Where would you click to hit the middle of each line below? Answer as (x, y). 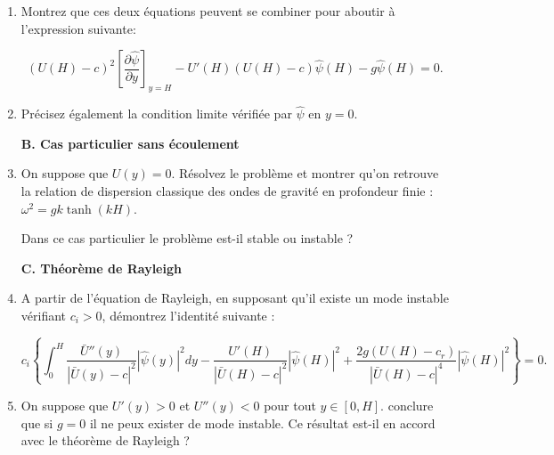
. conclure (407, 405)
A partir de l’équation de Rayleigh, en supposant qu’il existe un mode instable (235, 298)
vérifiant (44, 315)
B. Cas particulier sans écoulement (130, 143)
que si (37, 422)
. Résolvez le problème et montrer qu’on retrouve (305, 173)
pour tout (290, 405)
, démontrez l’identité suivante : (188, 315)
